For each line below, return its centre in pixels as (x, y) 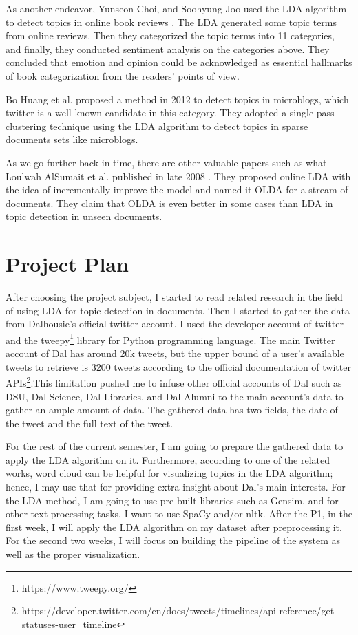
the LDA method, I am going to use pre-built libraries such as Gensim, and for (172, 500)
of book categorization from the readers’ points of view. (123, 75)
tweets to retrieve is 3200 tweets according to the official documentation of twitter (178, 366)
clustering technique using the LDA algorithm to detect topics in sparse (157, 126)
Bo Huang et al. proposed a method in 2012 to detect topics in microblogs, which (177, 99)
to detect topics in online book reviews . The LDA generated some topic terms (171, 22)
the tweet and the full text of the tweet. (89, 423)
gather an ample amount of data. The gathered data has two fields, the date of (172, 410)
